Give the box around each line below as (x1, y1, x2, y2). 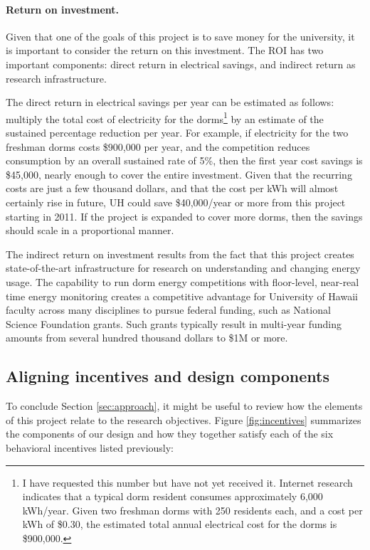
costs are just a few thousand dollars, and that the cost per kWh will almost (6, 181, 339, 196)
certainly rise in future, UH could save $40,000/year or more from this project (6, 194, 346, 209)
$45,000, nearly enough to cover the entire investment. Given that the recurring (6, 166, 352, 181)
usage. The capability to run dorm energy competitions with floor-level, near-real (6, 274, 359, 289)
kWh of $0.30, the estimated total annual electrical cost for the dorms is (22, 517, 337, 532)
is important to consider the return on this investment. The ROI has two (6, 43, 324, 58)
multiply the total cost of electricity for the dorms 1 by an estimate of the (6, 109, 324, 126)
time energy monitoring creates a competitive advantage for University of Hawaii (6, 288, 358, 303)
